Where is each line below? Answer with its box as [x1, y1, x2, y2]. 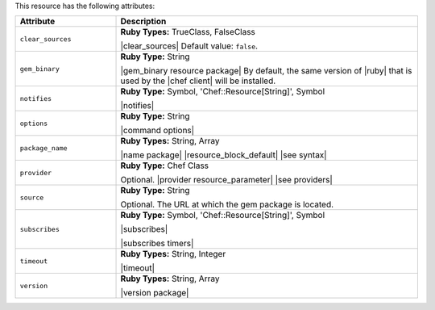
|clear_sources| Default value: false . [120, 40, 258, 52]
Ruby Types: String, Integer [120, 249, 226, 260]
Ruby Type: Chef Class [120, 160, 209, 171]
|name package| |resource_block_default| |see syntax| [120, 149, 327, 161]
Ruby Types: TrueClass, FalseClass [120, 27, 255, 38]
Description [120, 16, 167, 27]
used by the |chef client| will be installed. [120, 75, 276, 86]
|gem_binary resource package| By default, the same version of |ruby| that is [120, 65, 412, 77]
